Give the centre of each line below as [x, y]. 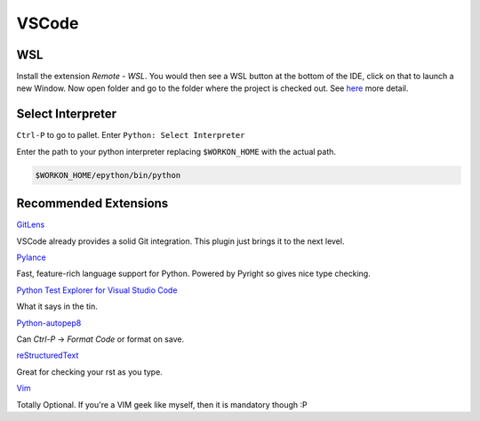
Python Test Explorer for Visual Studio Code [97, 290]
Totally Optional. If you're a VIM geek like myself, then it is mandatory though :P [162, 404]
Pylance [31, 257]
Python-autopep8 [49, 323]
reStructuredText [48, 355]
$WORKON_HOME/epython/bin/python [108, 175]
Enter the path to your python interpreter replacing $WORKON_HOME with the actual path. [176, 151]
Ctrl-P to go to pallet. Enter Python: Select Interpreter [131, 135]
